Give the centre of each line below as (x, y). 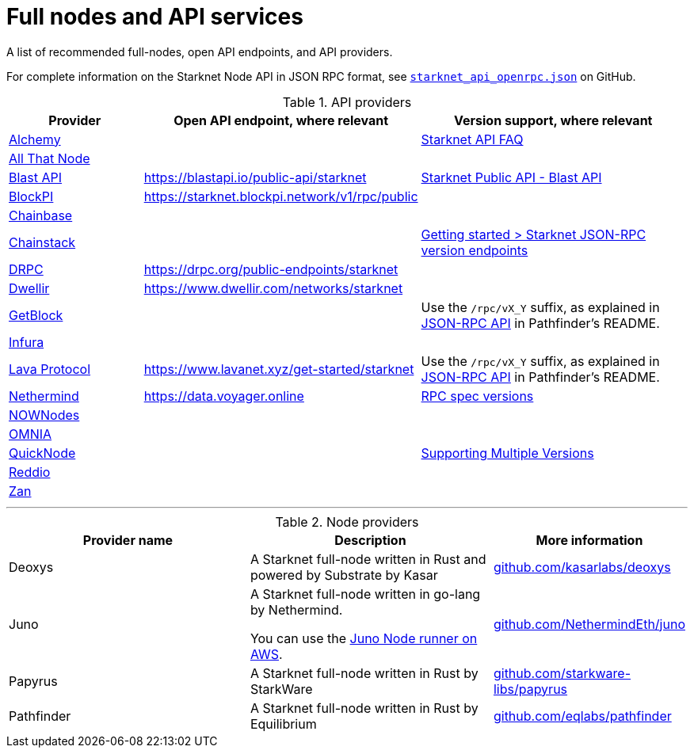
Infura (27, 342)
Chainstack (42, 242)
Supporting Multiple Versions (507, 453)
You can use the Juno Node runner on (364, 638)
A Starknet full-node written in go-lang (365, 594)
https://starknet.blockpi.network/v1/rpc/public (281, 196)
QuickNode (42, 453)
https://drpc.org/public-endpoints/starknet (271, 269)
